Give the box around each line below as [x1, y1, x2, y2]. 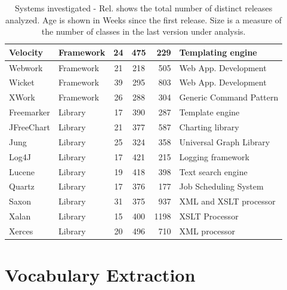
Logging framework [179, 150, 249, 163]
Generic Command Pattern [179, 91, 279, 103]
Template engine [179, 106, 240, 118]
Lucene [9, 165, 35, 178]
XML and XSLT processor [179, 195, 276, 207]
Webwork [9, 61, 43, 74]
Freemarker [9, 106, 50, 118]
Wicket [9, 76, 35, 88]
